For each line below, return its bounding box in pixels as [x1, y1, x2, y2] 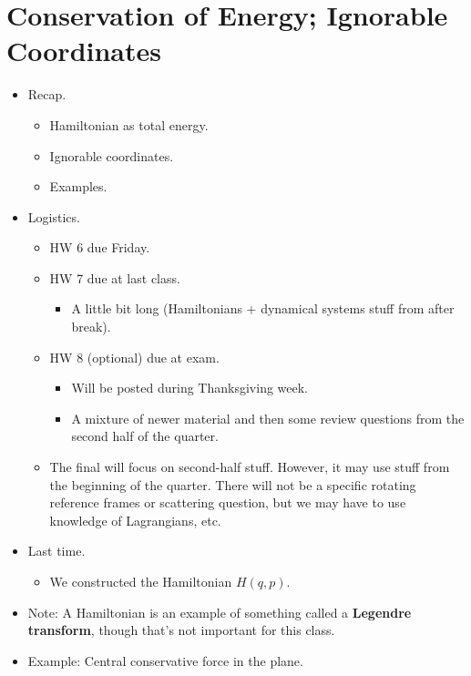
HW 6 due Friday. [49, 238, 150, 257]
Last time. [27, 541, 86, 560]
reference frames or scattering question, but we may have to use [49, 493, 406, 512]
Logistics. [27, 207, 80, 226]
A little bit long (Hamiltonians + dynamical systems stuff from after [71, 299, 455, 318]
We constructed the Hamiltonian [49, 572, 232, 590]
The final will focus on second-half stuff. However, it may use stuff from [49, 457, 450, 476]
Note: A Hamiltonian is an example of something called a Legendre [27, 602, 412, 621]
